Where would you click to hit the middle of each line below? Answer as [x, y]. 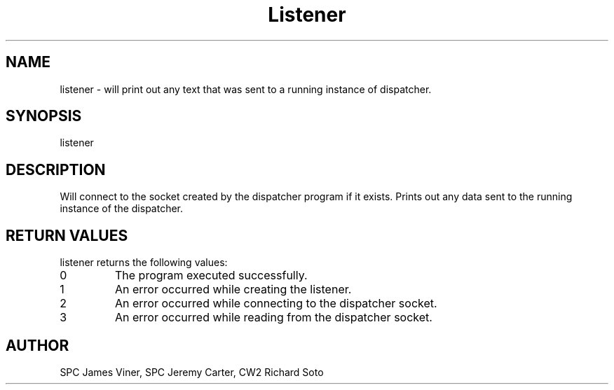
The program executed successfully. [211, 276]
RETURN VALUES [67, 235]
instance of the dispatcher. [122, 209]
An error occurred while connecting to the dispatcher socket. [276, 304]
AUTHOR [37, 345]
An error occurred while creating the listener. [233, 290]
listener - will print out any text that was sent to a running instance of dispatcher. [246, 89]
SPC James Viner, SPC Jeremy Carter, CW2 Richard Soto [192, 372]
